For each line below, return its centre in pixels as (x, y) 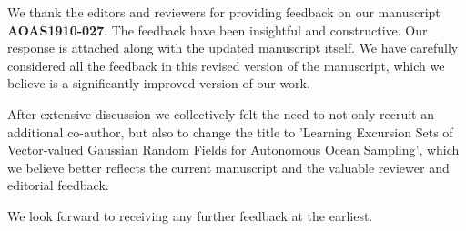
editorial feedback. (58, 185)
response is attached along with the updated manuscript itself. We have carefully (233, 48)
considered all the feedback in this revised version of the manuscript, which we (226, 65)
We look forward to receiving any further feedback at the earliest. (190, 215)
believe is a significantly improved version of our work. (159, 83)
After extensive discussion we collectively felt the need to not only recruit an (221, 113)
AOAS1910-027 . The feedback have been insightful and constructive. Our (218, 30)
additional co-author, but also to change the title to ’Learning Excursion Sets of (230, 131)
